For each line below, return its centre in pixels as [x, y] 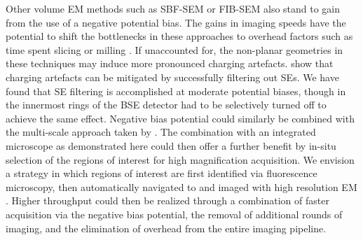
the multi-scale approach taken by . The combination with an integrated [161, 132]
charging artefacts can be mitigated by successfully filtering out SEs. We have [172, 77]
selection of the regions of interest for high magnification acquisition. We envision [180, 159]
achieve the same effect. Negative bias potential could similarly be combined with [180, 118]
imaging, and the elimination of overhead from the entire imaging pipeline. [166, 228]
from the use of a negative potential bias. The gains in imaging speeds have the [176, 22]
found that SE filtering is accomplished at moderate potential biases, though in [176, 91]
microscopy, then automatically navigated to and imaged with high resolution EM [181, 186]
